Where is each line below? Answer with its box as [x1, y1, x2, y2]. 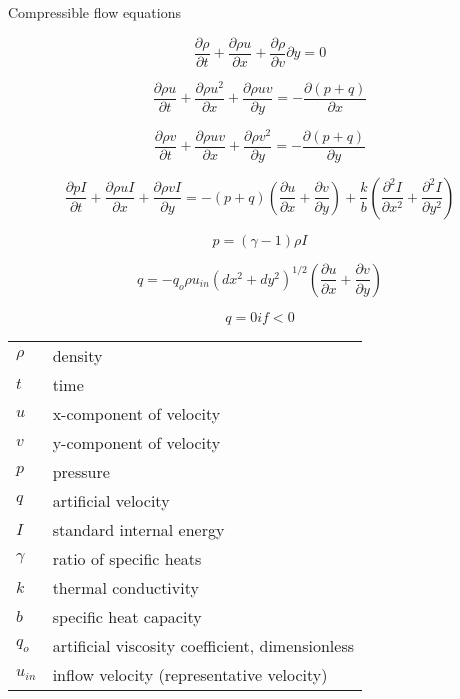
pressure [52, 459, 110, 483]
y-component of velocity [52, 430, 221, 454]
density [52, 343, 103, 367]
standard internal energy [52, 517, 225, 541]
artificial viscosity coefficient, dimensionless [52, 633, 354, 657]
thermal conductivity [52, 575, 199, 599]
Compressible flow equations [8, 2, 181, 22]
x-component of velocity [52, 401, 221, 425]
